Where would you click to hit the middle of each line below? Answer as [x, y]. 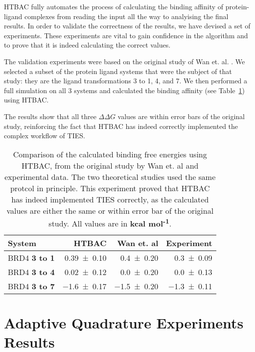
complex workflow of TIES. [45, 136]
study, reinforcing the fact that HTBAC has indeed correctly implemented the [121, 126]
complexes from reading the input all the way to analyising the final [127, 16]
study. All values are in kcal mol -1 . [110, 223]
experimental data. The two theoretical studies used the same [110, 176]
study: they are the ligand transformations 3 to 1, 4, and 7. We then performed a [126, 81]
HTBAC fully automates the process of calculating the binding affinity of [114, 6]
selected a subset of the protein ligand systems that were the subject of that [118, 71]
